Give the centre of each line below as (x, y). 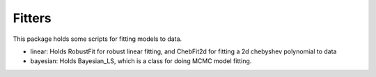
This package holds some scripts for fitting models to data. (97, 39)
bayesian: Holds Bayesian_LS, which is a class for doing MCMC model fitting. (141, 61)
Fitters (32, 18)
